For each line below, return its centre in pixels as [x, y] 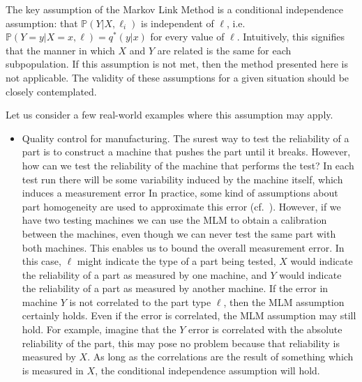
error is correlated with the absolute [265, 329]
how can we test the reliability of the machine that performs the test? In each [188, 165]
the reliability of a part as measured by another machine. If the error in [175, 288]
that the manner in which [60, 50]
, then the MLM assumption [284, 301]
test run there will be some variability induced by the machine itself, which [182, 179]
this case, [42, 261]
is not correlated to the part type [140, 301]
